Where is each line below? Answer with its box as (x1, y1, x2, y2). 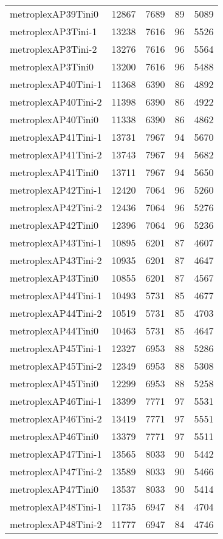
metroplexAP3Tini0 (10, 59, 94, 73)
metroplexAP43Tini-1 (10, 236, 102, 249)
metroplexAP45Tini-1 (10, 341, 102, 355)
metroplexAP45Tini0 (10, 376, 99, 390)
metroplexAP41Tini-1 (10, 130, 102, 144)
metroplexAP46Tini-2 (10, 412, 102, 425)
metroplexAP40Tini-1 (10, 77, 102, 91)
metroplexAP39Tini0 (10, 7, 99, 21)
